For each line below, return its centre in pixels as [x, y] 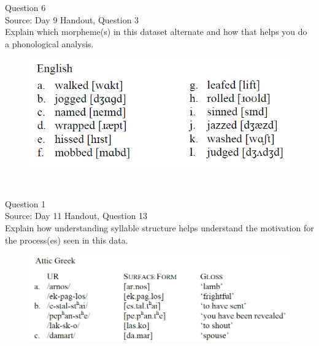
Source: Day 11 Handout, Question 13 [76, 216]
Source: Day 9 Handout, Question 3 [72, 19]
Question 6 [25, 7]
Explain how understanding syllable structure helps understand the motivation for [159, 227]
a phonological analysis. [49, 43]
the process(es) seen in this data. [67, 240]
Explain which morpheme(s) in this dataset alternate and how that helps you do [156, 32]
